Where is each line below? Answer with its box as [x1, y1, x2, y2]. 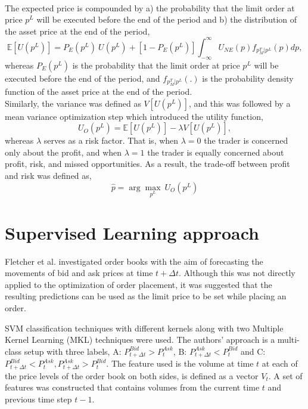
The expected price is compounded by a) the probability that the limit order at [5, 1, 295, 14]
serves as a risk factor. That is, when [43, 134, 179, 147]
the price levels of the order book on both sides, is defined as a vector [5, 369, 259, 382]
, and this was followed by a [188, 97, 291, 109]
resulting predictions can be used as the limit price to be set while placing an [5, 290, 287, 302]
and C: [241, 345, 266, 357]
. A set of [268, 369, 303, 382]
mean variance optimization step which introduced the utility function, [5, 110, 263, 122]
